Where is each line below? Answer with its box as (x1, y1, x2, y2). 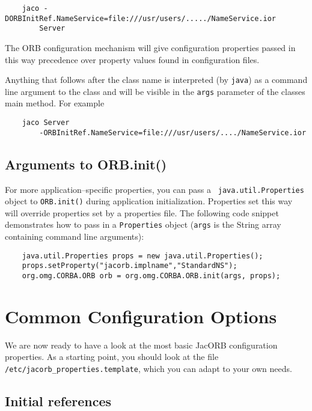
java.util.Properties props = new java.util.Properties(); (22, 251, 263, 260)
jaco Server (22, 118, 70, 127)
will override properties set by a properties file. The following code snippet (5, 206, 279, 219)
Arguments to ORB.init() (5, 154, 167, 173)
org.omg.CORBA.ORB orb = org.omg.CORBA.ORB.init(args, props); (22, 272, 281, 281)
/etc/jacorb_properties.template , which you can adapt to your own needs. (5, 362, 292, 375)
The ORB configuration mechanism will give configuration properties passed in (5, 41, 296, 53)
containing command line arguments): (5, 230, 144, 243)
